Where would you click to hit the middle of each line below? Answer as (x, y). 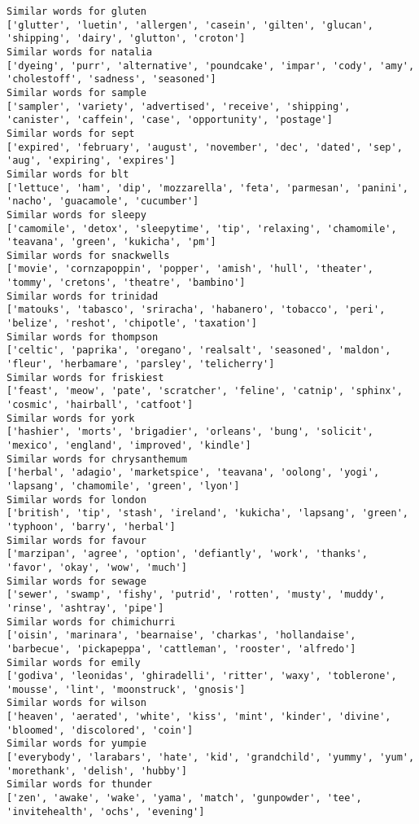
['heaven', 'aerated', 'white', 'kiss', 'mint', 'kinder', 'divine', (199, 717)
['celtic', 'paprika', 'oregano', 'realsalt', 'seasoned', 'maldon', (199, 351)
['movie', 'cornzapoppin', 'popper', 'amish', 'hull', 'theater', (190, 269)
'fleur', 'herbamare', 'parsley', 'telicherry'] (141, 364)
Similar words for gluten (76, 11)
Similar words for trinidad (83, 296)
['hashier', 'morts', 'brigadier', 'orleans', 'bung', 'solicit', (190, 432)
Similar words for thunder (79, 785)
